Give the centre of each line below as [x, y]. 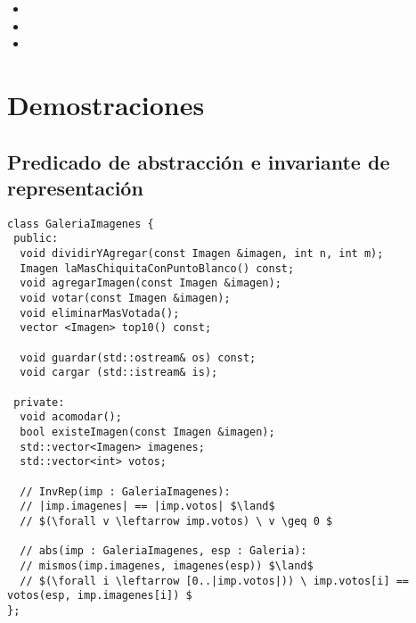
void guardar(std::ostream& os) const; [138, 357]
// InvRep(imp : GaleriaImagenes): [125, 491]
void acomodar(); [71, 417]
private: [39, 402]
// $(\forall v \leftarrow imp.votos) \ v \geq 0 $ [176, 521]
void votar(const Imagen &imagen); [125, 299]
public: [36, 239]
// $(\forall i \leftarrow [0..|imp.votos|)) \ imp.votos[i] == [215, 581]
